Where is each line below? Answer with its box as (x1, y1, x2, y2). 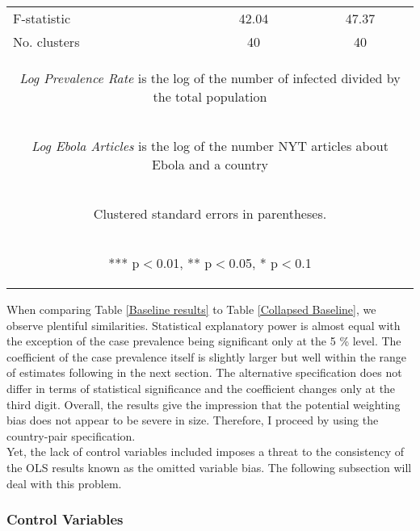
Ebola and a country (152, 155, 268, 174)
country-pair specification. (6, 427, 136, 444)
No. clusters (13, 32, 80, 51)
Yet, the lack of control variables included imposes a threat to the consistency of (6, 443, 405, 460)
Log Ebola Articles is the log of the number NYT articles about (31, 136, 388, 155)
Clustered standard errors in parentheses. (93, 204, 327, 223)
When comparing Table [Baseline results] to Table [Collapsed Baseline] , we (6, 301, 376, 317)
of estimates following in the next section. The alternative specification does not (6, 364, 402, 381)
